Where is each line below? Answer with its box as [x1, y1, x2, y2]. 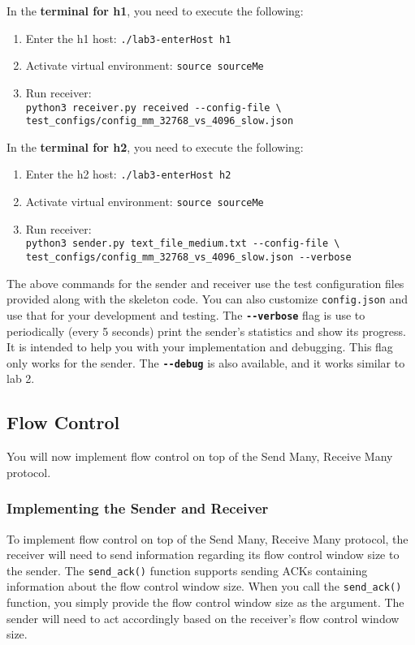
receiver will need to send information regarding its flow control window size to [6, 546, 400, 563]
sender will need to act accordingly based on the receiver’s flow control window [6, 609, 400, 626]
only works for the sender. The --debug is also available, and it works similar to [6, 354, 405, 371]
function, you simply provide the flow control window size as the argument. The [6, 594, 404, 611]
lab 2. [6, 370, 35, 387]
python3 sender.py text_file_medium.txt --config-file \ [25, 238, 340, 250]
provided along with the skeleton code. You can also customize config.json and [6, 290, 408, 307]
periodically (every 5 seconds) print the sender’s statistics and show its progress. [6, 322, 406, 339]
